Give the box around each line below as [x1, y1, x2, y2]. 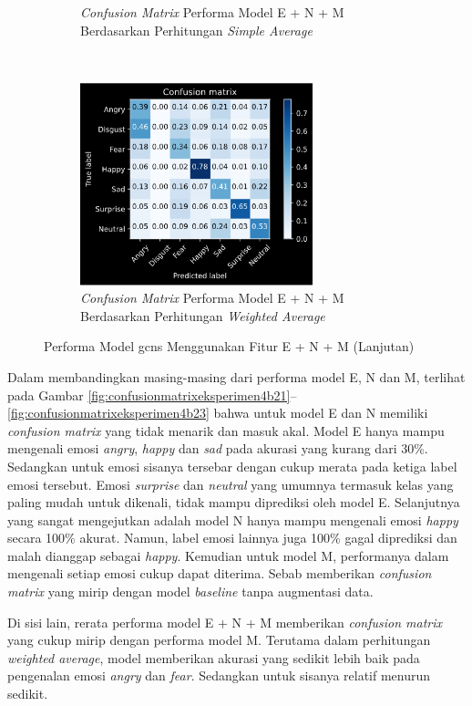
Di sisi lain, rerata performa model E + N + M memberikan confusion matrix [7, 612, 443, 631]
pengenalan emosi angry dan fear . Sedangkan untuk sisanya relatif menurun [7, 666, 431, 685]
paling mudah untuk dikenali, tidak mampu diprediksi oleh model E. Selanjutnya [7, 493, 460, 512]
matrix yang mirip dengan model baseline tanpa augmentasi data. [7, 582, 374, 601]
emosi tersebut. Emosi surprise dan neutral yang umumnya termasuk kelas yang [7, 474, 454, 493]
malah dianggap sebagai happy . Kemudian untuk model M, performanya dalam [7, 545, 449, 565]
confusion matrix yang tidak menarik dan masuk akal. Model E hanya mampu [7, 420, 445, 440]
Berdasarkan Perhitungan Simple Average [80, 20, 313, 39]
